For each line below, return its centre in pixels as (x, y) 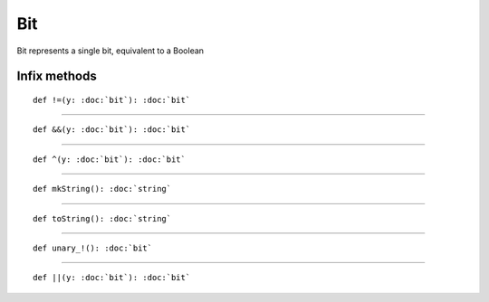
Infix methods (57, 76)
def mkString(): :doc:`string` (102, 189)
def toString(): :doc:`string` (102, 218)
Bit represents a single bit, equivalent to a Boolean (110, 51)
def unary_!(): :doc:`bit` (93, 248)
